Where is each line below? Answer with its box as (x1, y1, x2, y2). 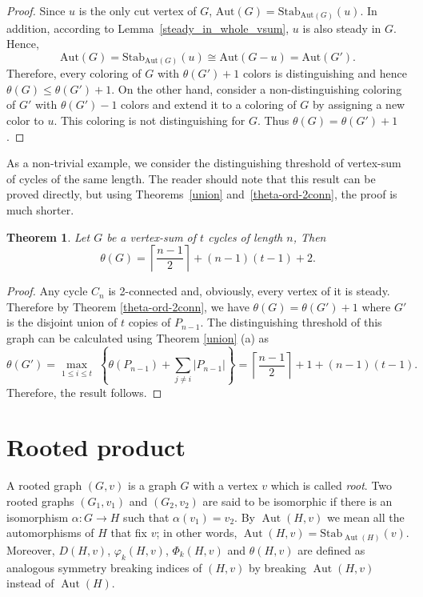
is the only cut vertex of (78, 2, 197, 18)
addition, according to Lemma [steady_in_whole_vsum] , (6, 19, 289, 36)
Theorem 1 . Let (6, 228, 90, 245)
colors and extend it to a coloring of (121, 96, 297, 113)
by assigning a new (312, 96, 405, 113)
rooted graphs (6, 493, 74, 509)
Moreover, (6, 541, 55, 558)
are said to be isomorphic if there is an (202, 493, 393, 509)
